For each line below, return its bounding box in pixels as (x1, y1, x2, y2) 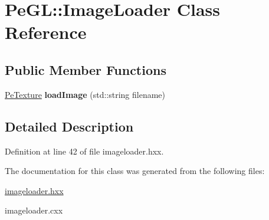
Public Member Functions (5, 60, 166, 78)
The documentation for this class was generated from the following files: (5, 165, 265, 177)
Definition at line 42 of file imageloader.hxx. (5, 145, 164, 157)
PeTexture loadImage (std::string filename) (5, 88, 166, 100)
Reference (5, 20, 87, 44)
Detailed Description (5, 117, 134, 135)
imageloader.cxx (5, 204, 63, 216)
